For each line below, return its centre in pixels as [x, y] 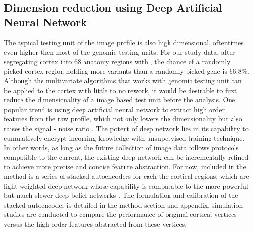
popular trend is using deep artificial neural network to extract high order [115, 109]
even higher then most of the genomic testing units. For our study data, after [120, 52]
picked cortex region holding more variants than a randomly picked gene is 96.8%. [127, 71]
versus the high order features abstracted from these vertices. [95, 223]
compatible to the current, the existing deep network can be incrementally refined [126, 157]
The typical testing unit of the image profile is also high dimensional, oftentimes [124, 42]
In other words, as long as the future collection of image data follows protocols [121, 147]
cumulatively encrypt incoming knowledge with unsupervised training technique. [124, 138]
